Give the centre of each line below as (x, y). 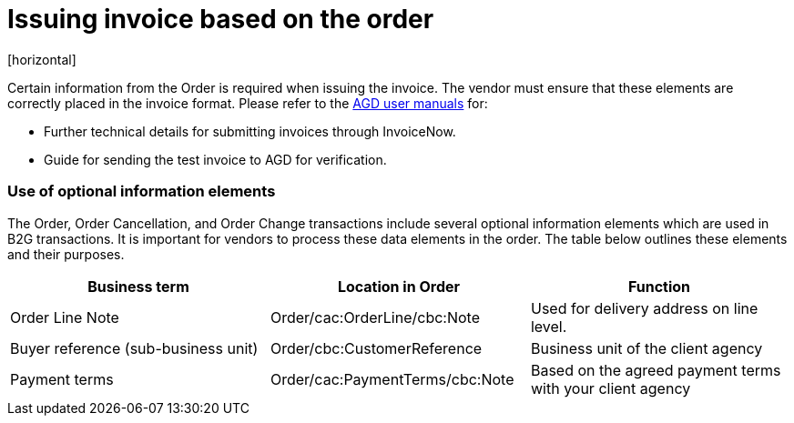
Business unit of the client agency (646, 348)
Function (659, 286)
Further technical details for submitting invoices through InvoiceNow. (250, 131)
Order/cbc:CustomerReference (376, 348)
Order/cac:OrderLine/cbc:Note (375, 317)
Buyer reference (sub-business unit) (134, 348)
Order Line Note (65, 317)
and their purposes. (66, 254)
